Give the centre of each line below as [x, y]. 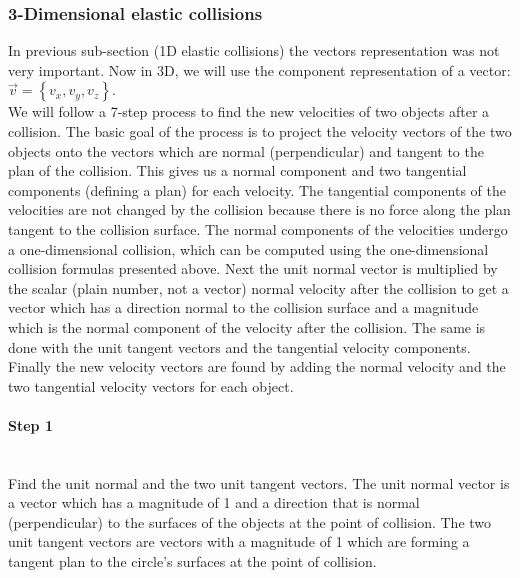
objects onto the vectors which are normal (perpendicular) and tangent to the [246, 150]
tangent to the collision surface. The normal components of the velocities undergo [258, 228]
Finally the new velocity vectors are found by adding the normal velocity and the [257, 366]
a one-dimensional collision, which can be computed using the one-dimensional [248, 248]
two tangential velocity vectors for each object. [151, 385]
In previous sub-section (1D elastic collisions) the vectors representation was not [254, 50]
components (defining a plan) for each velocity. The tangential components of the [257, 189]
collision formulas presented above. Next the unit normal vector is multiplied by [253, 268]
